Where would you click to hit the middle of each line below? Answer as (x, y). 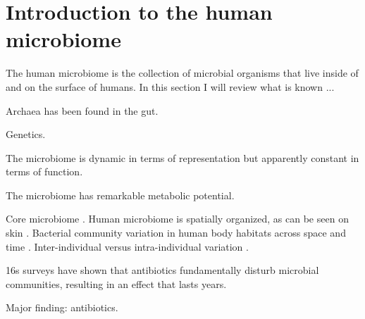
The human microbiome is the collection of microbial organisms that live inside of (182, 73)
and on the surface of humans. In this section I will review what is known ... (170, 86)
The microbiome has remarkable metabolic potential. (120, 195)
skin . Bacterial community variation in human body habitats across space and (176, 233)
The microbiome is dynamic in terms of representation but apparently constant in (182, 157)
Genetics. (26, 134)
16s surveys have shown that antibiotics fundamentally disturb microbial (162, 270)
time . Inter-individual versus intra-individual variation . (127, 246)
